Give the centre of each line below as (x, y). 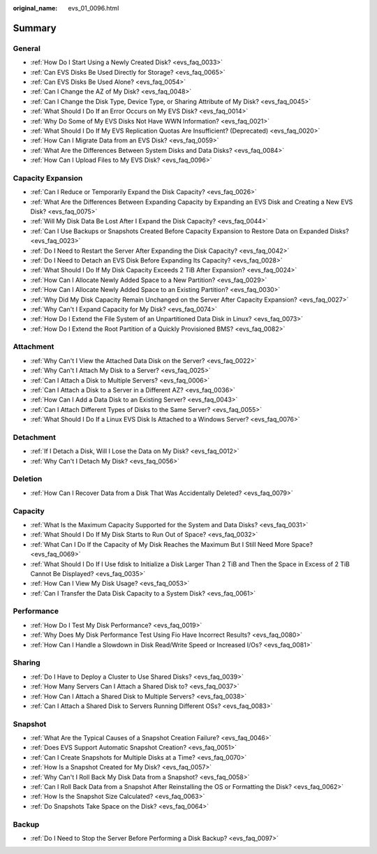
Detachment (34, 437)
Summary (35, 28)
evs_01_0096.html (94, 8)
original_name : (35, 8)
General (27, 48)
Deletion (28, 479)
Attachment (34, 347)
